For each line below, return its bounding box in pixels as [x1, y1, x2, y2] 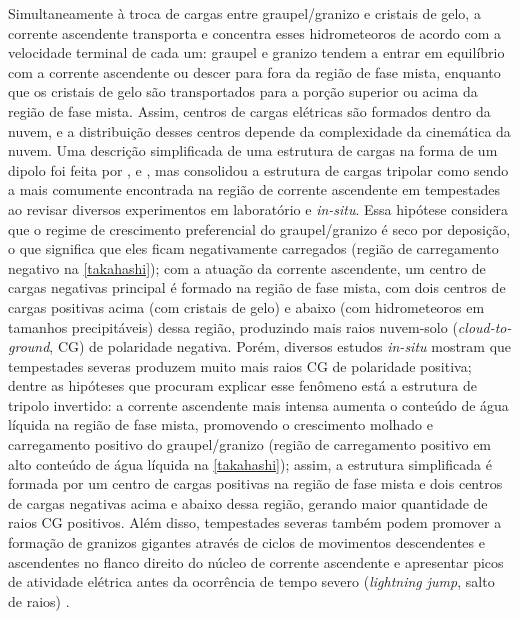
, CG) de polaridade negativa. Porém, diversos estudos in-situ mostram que [49, 336, 512, 357]
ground [8, 336, 50, 357]
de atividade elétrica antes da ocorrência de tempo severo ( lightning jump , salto [8, 571, 495, 592]
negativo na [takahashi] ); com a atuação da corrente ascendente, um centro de [8, 257, 486, 278]
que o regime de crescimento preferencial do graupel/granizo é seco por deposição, [8, 218, 511, 239]
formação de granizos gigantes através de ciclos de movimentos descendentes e [8, 532, 485, 553]
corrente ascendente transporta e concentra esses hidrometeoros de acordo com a [8, 22, 502, 43]
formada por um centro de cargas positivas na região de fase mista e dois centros [8, 473, 503, 494]
